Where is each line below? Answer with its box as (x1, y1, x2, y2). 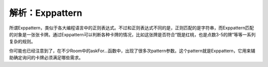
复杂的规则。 (9, 39, 36, 45)
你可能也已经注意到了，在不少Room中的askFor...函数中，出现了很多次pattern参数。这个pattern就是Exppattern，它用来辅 (9, 48, 256, 54)
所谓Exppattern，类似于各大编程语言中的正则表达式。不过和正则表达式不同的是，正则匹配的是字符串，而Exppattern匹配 (9, 25, 254, 31)
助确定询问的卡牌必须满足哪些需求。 (9, 55, 83, 61)
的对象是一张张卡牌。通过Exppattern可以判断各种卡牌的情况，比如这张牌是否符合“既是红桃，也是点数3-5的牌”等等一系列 (9, 31, 256, 37)
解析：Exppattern (9, 7, 82, 18)
